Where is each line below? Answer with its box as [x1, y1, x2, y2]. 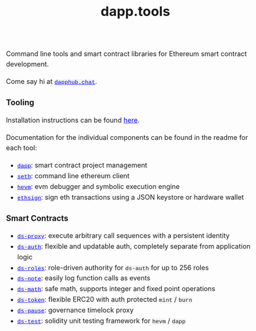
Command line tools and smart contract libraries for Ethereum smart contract [6, 50, 247, 58]
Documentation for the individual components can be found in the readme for [6, 133, 248, 142]
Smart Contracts [6, 213, 69, 223]
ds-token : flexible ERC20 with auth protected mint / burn [17, 295, 193, 304]
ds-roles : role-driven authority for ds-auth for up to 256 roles [17, 263, 209, 272]
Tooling [6, 97, 35, 108]
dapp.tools [101, 3, 170, 19]
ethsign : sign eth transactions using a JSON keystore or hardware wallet [17, 193, 244, 202]
